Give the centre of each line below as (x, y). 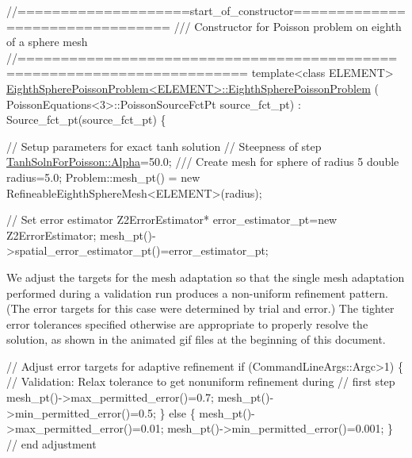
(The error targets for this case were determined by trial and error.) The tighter (200, 308)
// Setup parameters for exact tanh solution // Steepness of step (164, 146)
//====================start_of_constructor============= (206, 10)
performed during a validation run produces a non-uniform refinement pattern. (197, 293)
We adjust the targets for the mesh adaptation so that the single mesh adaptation (206, 277)
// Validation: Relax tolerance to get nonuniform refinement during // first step (201, 381)
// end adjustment (51, 443)
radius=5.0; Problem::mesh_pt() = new (103, 177)
